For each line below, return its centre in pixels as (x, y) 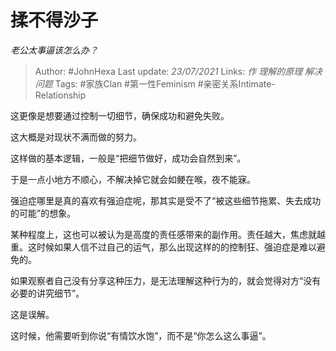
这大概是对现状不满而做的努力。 (76, 137)
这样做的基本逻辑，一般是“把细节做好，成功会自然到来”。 (128, 158)
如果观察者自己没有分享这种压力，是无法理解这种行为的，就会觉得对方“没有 (166, 280)
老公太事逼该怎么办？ (54, 50)
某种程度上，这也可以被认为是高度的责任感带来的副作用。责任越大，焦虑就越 (168, 234)
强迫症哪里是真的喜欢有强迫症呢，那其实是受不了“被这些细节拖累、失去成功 (166, 200)
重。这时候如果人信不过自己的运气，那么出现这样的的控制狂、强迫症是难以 (163, 247)
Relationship (60, 95)
